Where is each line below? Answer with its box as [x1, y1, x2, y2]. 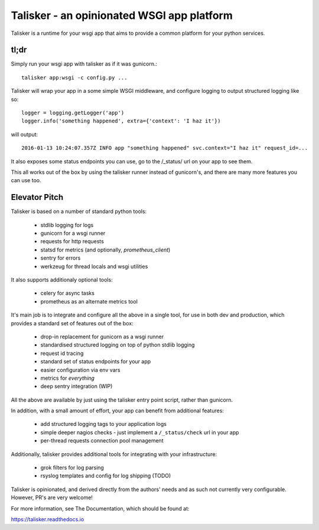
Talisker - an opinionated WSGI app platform [11, 9, 233, 22]
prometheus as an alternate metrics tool [40, 298, 138, 305]
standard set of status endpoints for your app [40, 358, 151, 365]
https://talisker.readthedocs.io [11, 515, 84, 523]
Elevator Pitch [11, 192, 64, 202]
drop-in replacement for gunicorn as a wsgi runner [40, 333, 164, 340]
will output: [11, 131, 38, 138]
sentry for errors [40, 254, 81, 261]
